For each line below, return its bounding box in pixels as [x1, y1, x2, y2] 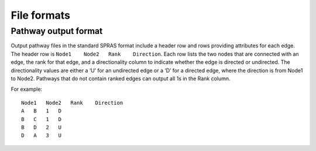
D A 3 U [21, 132, 61, 139]
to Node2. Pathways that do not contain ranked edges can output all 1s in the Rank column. [11, 75, 231, 82]
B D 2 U [21, 123, 61, 131]
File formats [11, 9, 70, 22]
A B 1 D [21, 108, 61, 114]
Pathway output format [11, 26, 103, 36]
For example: [11, 85, 43, 93]
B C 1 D [21, 116, 61, 122]
